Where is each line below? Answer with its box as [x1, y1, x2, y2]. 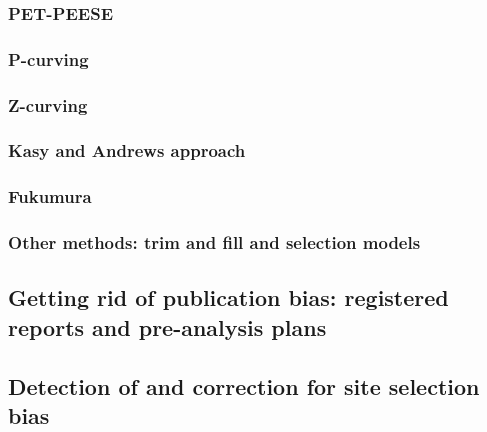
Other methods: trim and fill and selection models [8, 230, 421, 255]
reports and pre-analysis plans [8, 311, 327, 342]
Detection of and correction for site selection [8, 370, 480, 401]
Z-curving [8, 92, 88, 117]
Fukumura [8, 184, 92, 209]
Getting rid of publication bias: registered [8, 282, 449, 313]
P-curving [8, 46, 89, 71]
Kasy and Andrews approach [8, 138, 246, 163]
